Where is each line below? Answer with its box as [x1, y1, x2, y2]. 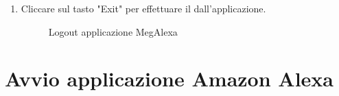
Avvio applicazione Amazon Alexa [5, 64, 334, 93]
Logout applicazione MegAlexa [48, 24, 178, 38]
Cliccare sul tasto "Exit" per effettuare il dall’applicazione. [21, 1, 266, 15]
